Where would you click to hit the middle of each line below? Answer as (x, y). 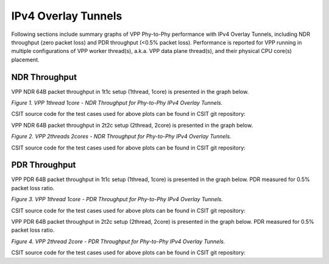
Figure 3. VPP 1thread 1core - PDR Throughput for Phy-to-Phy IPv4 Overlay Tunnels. (117, 199)
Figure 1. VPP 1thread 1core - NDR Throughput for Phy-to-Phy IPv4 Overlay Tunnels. (117, 103)
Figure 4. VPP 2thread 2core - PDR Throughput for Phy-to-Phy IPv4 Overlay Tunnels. (118, 241)
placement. (25, 59)
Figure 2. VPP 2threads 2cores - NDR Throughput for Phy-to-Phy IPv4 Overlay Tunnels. (121, 137)
